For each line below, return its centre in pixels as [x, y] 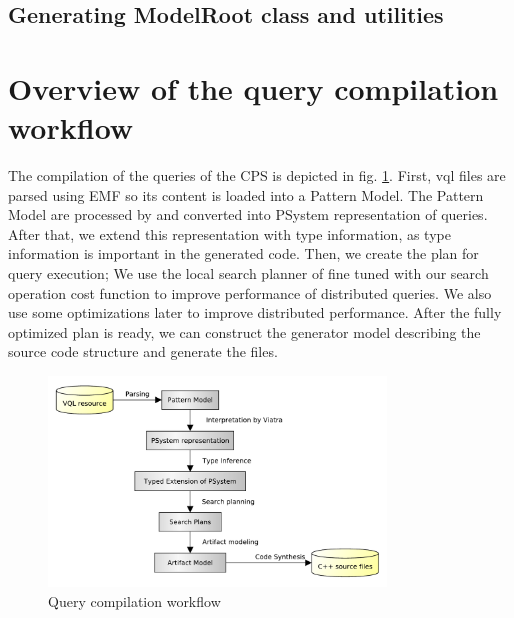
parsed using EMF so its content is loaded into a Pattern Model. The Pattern [246, 194]
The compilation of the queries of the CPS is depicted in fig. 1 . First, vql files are [257, 175]
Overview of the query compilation [253, 87]
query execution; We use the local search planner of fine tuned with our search [248, 273]
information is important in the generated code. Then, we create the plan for [243, 253]
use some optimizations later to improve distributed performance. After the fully [255, 312]
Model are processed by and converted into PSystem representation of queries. [248, 214]
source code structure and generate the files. [143, 351]
